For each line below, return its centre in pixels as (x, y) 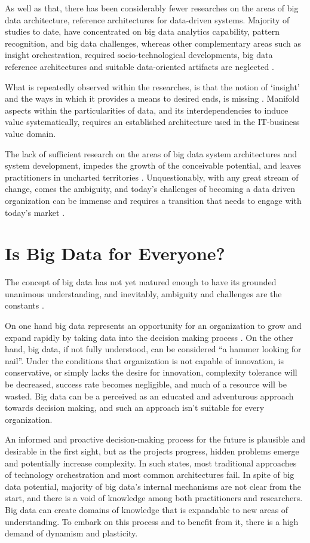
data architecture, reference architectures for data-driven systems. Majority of (147, 19)
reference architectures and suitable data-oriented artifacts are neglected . (139, 66)
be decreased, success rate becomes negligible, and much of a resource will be (146, 384)
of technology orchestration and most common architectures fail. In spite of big (150, 475)
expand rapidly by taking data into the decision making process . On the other (149, 337)
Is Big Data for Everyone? (115, 253)
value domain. (30, 133)
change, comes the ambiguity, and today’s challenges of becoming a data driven (150, 189)
